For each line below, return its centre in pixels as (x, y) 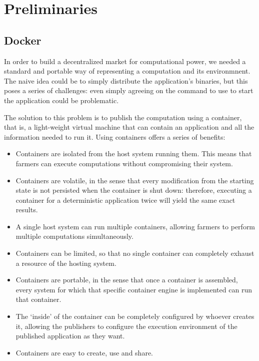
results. (27, 210)
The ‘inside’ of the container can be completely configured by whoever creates (135, 316)
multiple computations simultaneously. (74, 236)
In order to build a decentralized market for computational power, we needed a (125, 61)
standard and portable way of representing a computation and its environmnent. (127, 71)
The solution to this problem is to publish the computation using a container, (123, 117)
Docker (23, 40)
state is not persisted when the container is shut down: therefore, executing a (134, 190)
